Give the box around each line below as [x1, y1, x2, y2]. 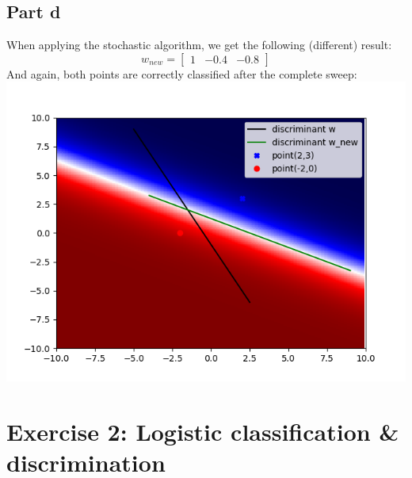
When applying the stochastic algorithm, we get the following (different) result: [6, 36, 392, 53]
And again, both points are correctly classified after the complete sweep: [6, 65, 357, 82]
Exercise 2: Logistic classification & [6, 415, 399, 448]
